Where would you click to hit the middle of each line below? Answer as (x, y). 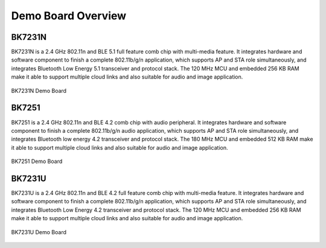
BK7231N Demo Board (39, 91)
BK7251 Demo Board (37, 161)
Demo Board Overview (69, 16)
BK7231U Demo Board (39, 232)
